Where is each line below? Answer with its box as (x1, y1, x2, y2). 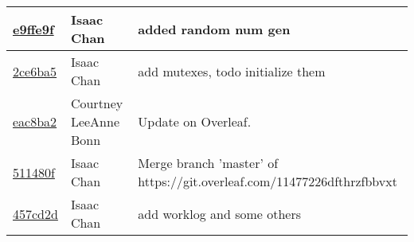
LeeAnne (70, 112, 120, 131)
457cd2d (13, 204, 58, 223)
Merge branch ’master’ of (138, 154, 279, 172)
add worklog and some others (138, 204, 302, 223)
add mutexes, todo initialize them (138, 61, 326, 80)
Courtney (70, 94, 123, 112)
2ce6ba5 (13, 61, 57, 80)
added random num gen (138, 19, 291, 38)
